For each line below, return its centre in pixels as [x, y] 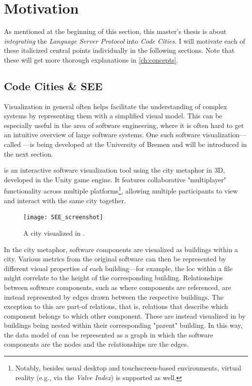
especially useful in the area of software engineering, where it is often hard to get [124, 125]
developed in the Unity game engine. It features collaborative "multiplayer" [115, 179]
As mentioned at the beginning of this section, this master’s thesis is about [115, 31]
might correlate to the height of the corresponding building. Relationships [113, 278]
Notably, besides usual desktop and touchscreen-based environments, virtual [128, 368]
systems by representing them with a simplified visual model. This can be [113, 116]
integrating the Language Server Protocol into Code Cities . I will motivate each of [125, 40]
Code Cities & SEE [53, 86]
